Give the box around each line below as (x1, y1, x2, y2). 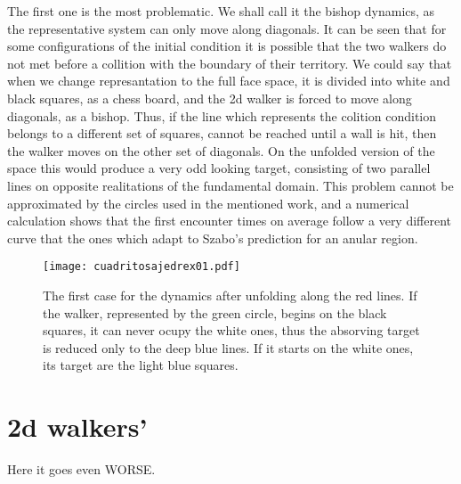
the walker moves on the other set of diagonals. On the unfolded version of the (7, 141, 435, 160)
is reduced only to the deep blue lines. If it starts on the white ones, (43, 338, 414, 357)
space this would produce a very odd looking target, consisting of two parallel (7, 159, 431, 177)
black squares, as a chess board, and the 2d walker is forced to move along (7, 88, 412, 107)
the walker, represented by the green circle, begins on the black (43, 303, 387, 322)
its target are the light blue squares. (43, 356, 239, 374)
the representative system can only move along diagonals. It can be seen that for (7, 19, 447, 37)
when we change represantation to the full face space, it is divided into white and (7, 71, 450, 90)
